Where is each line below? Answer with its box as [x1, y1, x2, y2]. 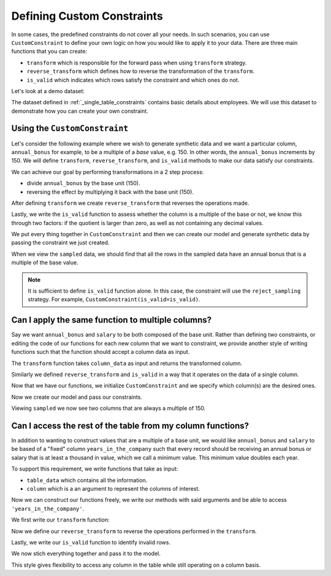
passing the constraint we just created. [11, 239, 110, 247]
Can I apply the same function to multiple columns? [11, 315, 212, 325]
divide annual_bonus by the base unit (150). [26, 180, 140, 187]
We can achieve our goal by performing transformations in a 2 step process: [11, 168, 204, 175]
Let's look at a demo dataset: [11, 87, 85, 94]
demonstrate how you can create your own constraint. [11, 107, 148, 115]
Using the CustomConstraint [11, 123, 129, 134]
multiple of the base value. [11, 259, 79, 266]
